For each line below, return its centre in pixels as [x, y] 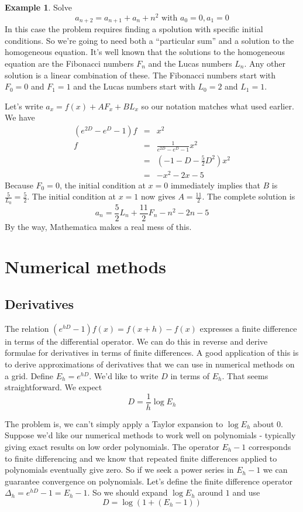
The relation [27, 328]
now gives [158, 196]
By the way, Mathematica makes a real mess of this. [98, 226]
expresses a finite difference [248, 328]
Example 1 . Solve [38, 7]
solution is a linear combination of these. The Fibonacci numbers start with [140, 75]
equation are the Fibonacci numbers [69, 63]
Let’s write [24, 106]
